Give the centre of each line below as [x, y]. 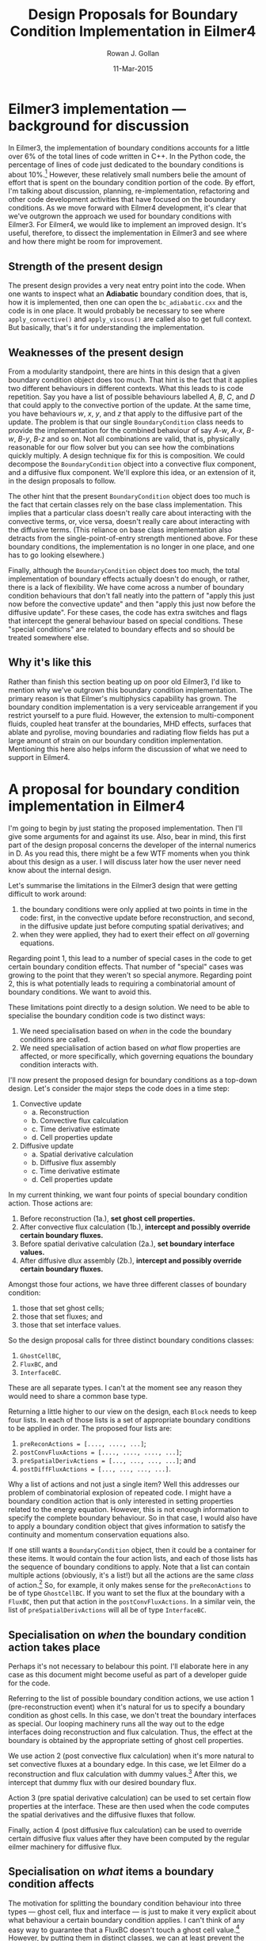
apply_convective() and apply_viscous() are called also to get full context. [130, 319]
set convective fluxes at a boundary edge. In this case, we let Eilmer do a [127, 1764]
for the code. [29, 1683]
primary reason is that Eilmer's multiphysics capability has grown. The [123, 698]
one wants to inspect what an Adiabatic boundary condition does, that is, [128, 294]
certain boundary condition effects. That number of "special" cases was [126, 967]
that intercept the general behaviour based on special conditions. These [125, 621]
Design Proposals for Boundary [133, 15]
